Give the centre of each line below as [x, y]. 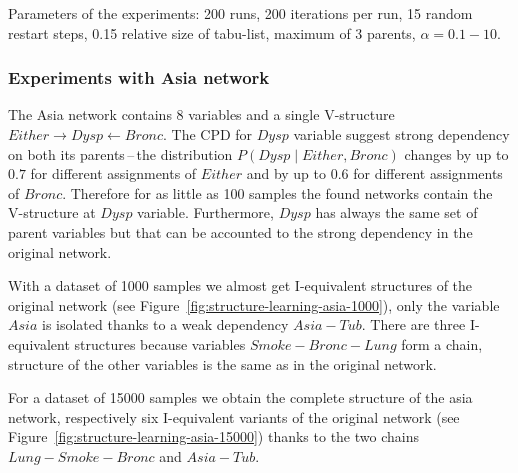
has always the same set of [396, 212]
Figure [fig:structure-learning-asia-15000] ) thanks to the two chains [213, 436]
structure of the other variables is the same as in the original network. [222, 363]
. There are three [413, 324]
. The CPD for [207, 134]
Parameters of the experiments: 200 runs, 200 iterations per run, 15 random [240, 13]
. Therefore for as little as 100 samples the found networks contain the [277, 192]
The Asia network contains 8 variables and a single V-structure [201, 114]
